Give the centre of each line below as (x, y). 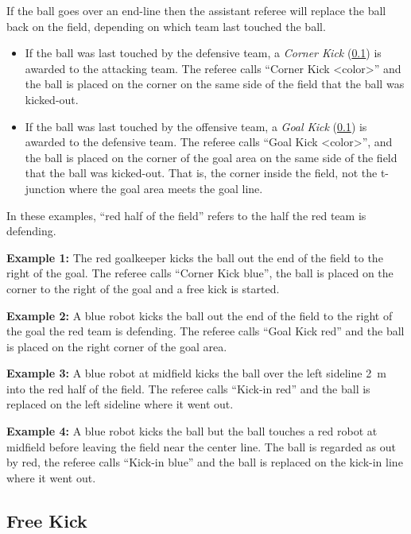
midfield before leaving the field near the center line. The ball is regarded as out (201, 446)
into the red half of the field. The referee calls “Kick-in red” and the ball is (188, 388)
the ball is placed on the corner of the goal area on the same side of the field (211, 157)
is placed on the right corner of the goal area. (117, 346)
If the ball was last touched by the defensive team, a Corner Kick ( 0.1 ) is (203, 53)
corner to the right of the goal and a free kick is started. (143, 288)
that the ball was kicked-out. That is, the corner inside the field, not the (201, 173)
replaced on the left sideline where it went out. (120, 404)
